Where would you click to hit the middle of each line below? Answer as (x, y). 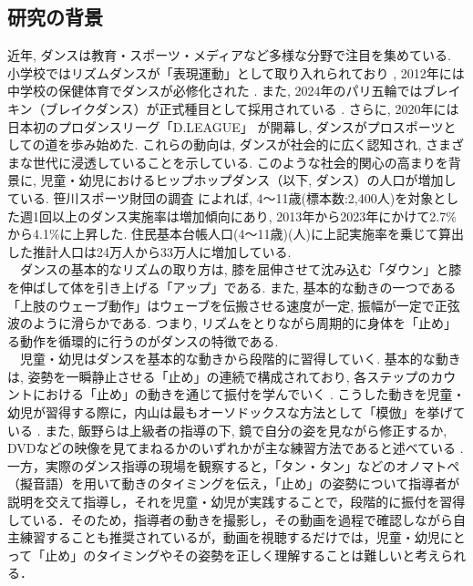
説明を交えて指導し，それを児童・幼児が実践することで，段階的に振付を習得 (236, 502)
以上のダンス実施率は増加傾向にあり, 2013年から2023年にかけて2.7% (254, 216)
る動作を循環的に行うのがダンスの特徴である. (143, 340)
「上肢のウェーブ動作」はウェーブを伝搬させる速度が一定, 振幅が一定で (221, 305)
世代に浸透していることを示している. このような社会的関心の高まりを (240, 162)
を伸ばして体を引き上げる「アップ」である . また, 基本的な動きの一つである (232, 287)
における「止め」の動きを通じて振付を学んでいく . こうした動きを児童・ (249, 394)
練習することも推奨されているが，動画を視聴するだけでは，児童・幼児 (230, 537)
